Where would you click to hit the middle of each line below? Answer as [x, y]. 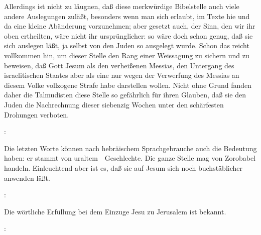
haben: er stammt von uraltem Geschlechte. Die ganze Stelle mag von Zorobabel [130, 158]
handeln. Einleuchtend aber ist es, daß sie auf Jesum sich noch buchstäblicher [123, 167]
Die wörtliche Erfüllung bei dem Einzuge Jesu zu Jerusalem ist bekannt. [115, 211]
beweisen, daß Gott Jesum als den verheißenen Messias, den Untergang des [119, 65]
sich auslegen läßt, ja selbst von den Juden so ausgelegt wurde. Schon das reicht [127, 45]
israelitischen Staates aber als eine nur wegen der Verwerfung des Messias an [122, 75]
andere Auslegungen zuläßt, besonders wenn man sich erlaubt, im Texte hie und [127, 16]
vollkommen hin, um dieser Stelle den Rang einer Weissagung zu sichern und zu [127, 55]
